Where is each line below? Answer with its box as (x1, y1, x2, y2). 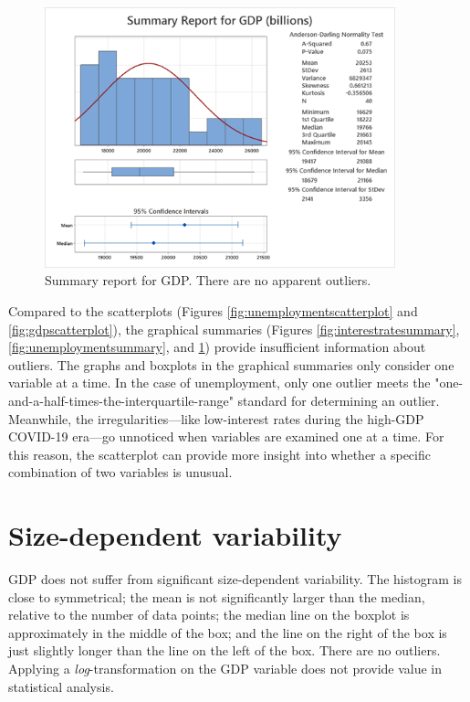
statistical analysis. (8, 676, 114, 696)
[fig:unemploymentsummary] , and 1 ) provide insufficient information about (8, 337, 426, 356)
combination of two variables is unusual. (8, 463, 233, 482)
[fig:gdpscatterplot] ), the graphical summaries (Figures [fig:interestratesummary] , (8, 319, 460, 338)
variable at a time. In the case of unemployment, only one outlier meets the (8, 373, 431, 392)
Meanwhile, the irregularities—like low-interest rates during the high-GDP (8, 409, 424, 428)
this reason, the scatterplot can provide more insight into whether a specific (8, 444, 431, 463)
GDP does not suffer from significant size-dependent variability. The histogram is (8, 569, 462, 589)
